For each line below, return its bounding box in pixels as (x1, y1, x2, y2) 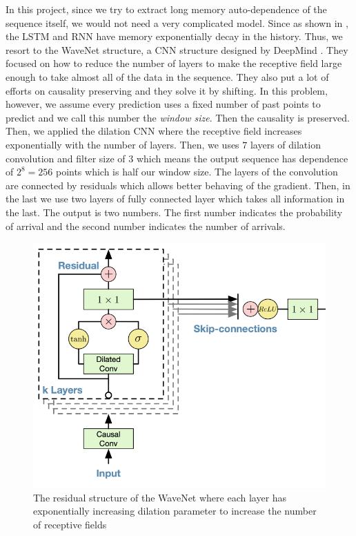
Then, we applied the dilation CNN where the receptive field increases (6, 124, 302, 138)
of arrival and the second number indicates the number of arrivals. (6, 218, 286, 233)
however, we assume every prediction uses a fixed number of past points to (6, 97, 321, 111)
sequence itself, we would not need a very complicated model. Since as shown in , (6, 15, 348, 30)
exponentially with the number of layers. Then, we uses (6, 137, 239, 151)
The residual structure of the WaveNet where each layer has (33, 490, 287, 504)
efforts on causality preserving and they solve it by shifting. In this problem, (6, 83, 328, 97)
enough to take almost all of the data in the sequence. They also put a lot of (6, 69, 329, 84)
